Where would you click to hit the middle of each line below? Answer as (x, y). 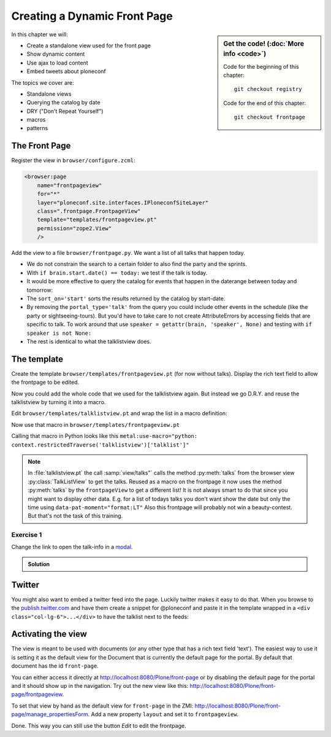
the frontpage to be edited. (45, 382)
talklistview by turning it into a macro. (59, 402)
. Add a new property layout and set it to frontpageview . (163, 714)
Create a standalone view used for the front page (89, 45)
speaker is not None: (59, 333)
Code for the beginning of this (261, 66)
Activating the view (49, 634)
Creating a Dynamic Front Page (92, 16)
